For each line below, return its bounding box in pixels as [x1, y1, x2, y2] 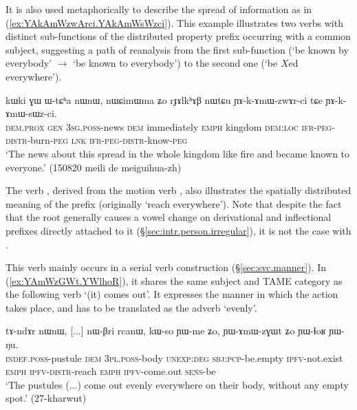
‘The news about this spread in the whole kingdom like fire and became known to [6, 146, 350, 160]
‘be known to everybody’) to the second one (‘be [73, 56, 278, 70]
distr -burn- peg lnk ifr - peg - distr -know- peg [6, 133, 188, 147]
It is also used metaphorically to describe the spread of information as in [6, 2, 312, 16]
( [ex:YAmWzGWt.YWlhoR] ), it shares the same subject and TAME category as [6, 273, 343, 288]
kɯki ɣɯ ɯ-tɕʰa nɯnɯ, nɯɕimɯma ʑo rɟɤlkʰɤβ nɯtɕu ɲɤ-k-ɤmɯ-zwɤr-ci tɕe [6, 92, 323, 107]
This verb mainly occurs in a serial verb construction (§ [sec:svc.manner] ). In [6, 260, 326, 274]
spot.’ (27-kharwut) [6, 391, 87, 405]
